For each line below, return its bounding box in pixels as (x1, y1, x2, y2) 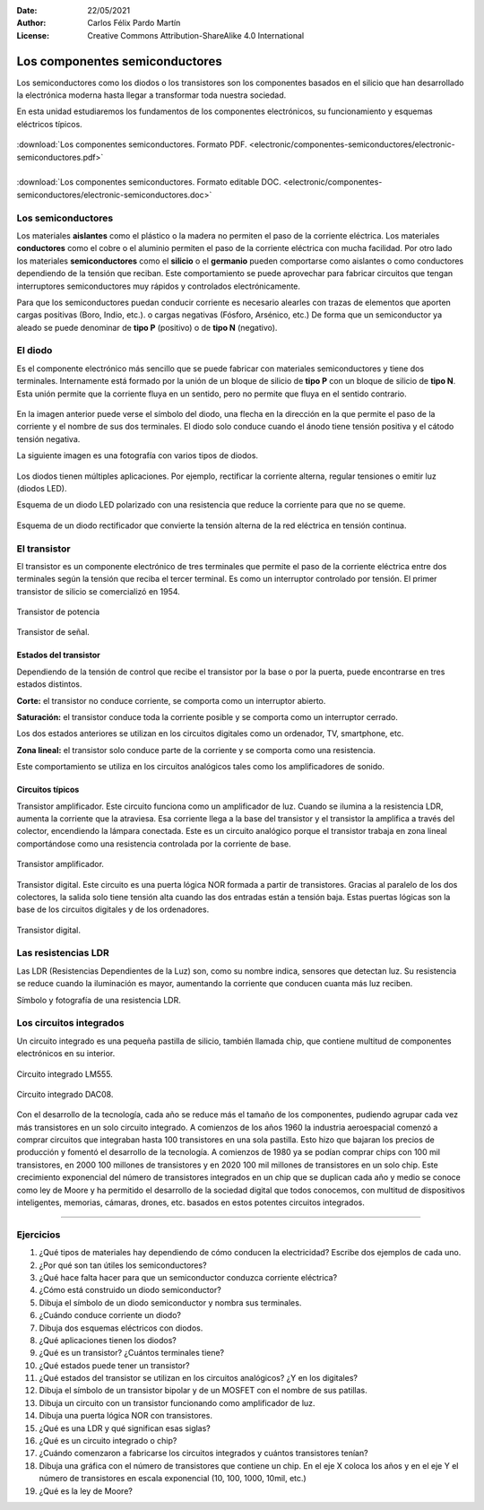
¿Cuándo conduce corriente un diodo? (39, 1310, 181, 1321)
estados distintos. (16, 679, 82, 690)
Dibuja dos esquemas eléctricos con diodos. (39, 1323, 203, 1333)
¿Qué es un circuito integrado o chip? (39, 1436, 177, 1446)
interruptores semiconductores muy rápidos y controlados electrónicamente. (16, 281, 300, 291)
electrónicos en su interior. (16, 1048, 116, 1059)
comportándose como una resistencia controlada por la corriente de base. (16, 838, 291, 849)
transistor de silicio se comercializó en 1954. (16, 586, 181, 596)
